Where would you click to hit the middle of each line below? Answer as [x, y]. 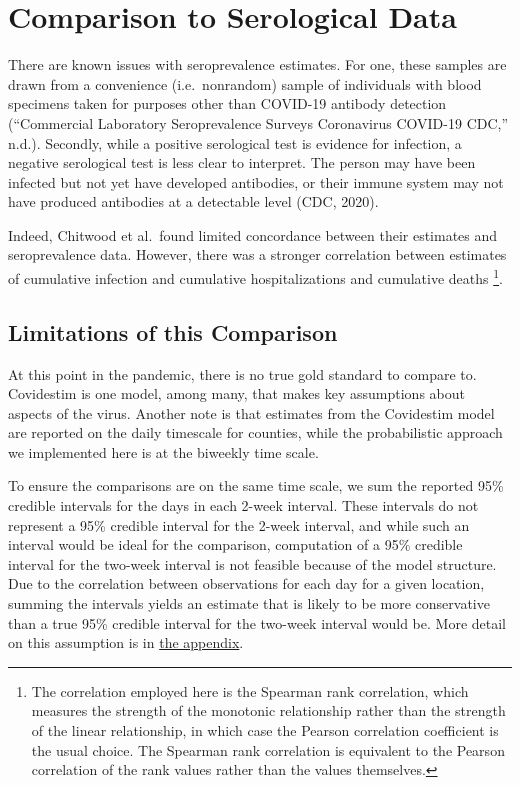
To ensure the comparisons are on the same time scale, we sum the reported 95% [256, 485]
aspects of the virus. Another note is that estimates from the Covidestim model [251, 412]
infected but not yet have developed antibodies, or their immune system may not [256, 181]
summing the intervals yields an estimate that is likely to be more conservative [249, 603]
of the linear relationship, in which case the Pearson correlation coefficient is [265, 730]
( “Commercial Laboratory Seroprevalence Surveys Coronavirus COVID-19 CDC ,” [258, 122]
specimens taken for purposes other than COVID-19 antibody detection [227, 103]
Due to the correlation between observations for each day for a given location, [246, 583]
